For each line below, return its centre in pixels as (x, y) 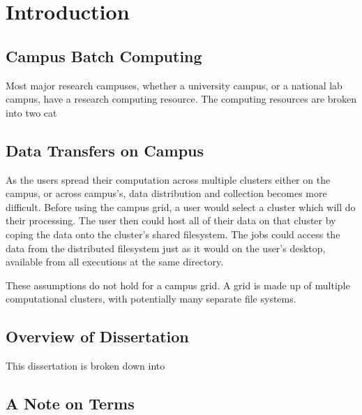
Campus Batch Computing (104, 56)
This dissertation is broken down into (85, 366)
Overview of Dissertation (97, 336)
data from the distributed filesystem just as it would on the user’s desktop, (166, 248)
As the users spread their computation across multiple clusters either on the (168, 179)
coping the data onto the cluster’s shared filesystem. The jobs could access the (173, 234)
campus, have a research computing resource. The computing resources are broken (181, 99)
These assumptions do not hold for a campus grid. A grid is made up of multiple (178, 285)
